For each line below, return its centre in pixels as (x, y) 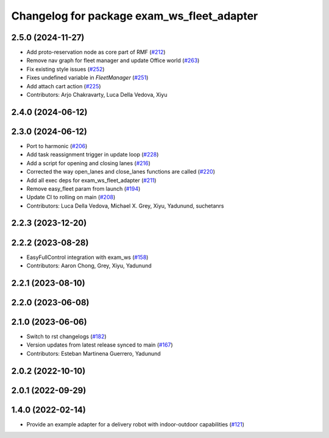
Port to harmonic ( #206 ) (57, 146)
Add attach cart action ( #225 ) (64, 86)
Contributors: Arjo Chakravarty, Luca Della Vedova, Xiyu (97, 95)
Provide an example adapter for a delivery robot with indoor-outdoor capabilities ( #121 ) (136, 424)
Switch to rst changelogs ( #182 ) (66, 336)
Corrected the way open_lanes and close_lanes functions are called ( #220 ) (121, 172)
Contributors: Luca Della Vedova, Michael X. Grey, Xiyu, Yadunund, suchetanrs (125, 206)
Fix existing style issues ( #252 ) (65, 69)
